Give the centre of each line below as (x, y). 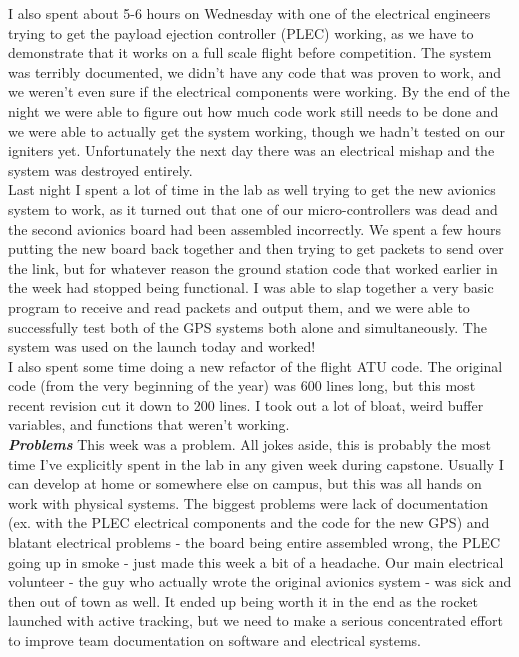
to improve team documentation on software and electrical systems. (214, 640)
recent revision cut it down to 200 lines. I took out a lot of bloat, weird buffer (246, 404)
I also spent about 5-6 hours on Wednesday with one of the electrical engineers (249, 13)
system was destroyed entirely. (100, 169)
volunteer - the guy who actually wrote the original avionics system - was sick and (260, 581)
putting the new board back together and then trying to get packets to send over (256, 248)
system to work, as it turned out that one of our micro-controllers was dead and (253, 208)
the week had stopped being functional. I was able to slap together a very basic (251, 287)
